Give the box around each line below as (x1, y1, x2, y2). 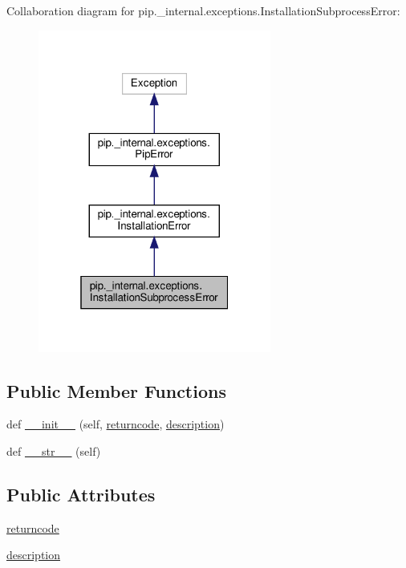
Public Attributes (6, 482, 156, 507)
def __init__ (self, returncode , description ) (6, 416, 225, 432)
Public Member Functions (6, 378, 226, 403)
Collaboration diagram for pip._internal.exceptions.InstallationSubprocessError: (6, 2, 400, 18)
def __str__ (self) (6, 443, 101, 460)
